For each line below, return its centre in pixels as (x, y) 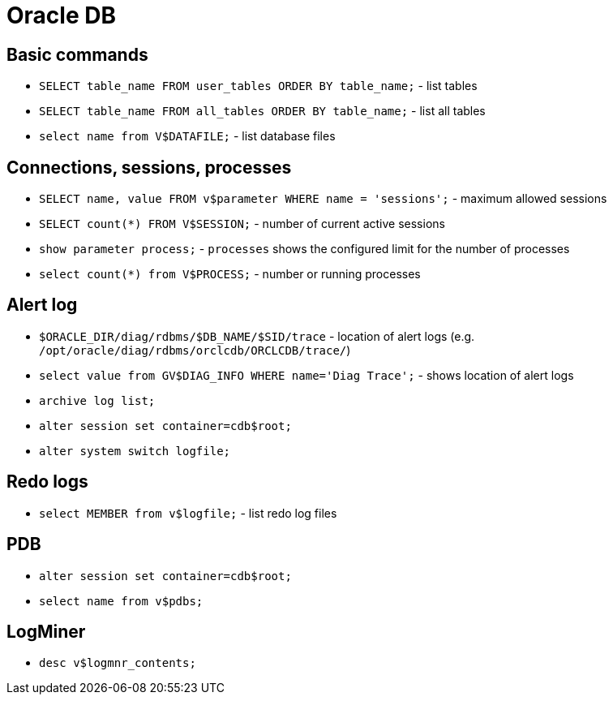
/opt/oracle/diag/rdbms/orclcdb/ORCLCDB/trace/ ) (195, 350)
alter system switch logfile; (135, 451)
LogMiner (46, 631)
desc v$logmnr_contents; (118, 663)
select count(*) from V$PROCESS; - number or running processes (230, 274)
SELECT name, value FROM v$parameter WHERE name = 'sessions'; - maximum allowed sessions (323, 199)
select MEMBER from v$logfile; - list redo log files (188, 513)
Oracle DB (61, 15)
